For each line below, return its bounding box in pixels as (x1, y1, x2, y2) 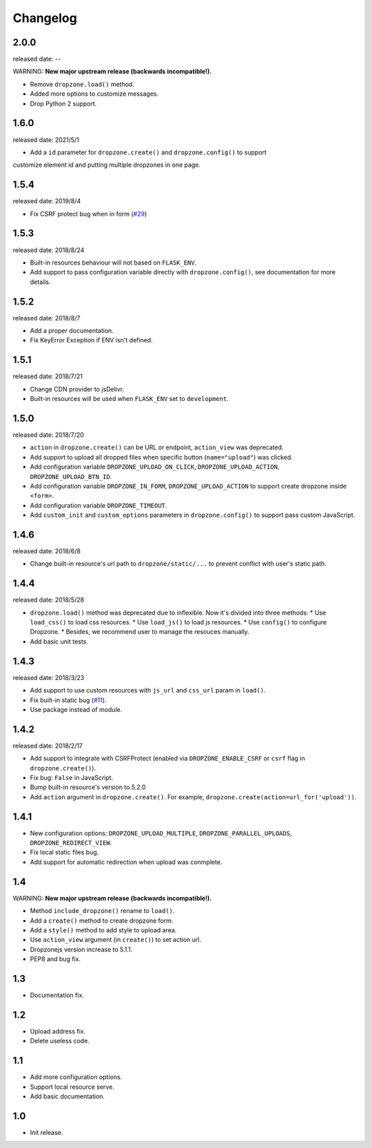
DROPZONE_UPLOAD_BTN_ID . (30, 472, 112, 480)
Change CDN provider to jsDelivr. (30, 385, 124, 393)
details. (30, 278, 51, 286)
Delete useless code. (30, 1037, 90, 1045)
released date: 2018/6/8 (12, 547, 81, 555)
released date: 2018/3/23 (12, 673, 85, 681)
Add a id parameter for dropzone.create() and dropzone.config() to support (30, 148, 267, 156)
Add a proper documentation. (30, 326, 114, 334)
